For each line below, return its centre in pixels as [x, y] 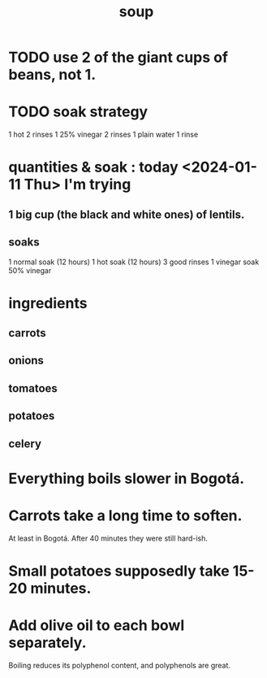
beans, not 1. [52, 75]
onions [26, 361]
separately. [47, 643]
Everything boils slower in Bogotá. [127, 478]
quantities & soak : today [93, 167]
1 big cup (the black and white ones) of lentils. [127, 214]
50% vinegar [30, 270]
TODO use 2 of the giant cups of [118, 57]
